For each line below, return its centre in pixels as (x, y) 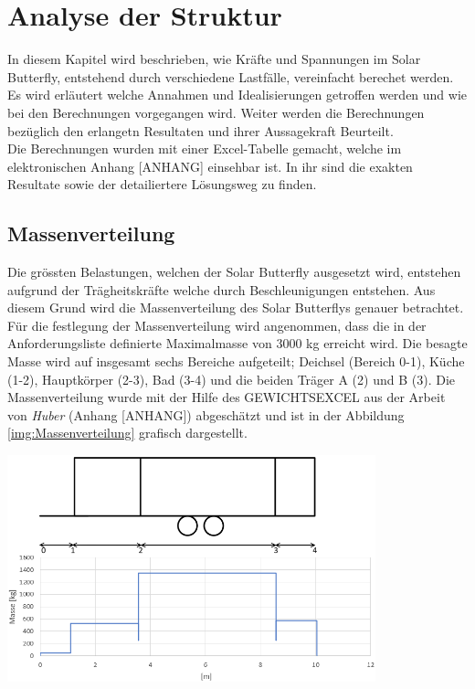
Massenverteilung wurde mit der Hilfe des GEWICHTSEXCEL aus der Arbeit (227, 397)
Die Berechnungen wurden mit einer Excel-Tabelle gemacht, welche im (205, 148)
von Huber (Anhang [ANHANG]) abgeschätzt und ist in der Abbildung (206, 414)
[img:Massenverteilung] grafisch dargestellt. (127, 433)
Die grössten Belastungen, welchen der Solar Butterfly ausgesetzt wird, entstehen (234, 272)
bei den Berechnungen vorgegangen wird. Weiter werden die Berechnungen (216, 112)
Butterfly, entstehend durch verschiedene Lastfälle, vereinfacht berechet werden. (231, 76)
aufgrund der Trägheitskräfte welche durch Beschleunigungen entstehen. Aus (222, 289)
